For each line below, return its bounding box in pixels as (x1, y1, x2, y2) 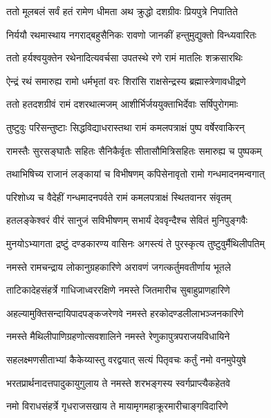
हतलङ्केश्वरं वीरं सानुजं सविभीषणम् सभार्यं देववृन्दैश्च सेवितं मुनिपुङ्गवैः (6, 213, 247, 227)
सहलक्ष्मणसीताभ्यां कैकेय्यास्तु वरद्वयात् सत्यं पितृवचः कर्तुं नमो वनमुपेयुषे (6, 352, 246, 366)
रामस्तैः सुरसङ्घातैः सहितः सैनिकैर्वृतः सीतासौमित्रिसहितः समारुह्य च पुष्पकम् (6, 143, 262, 158)
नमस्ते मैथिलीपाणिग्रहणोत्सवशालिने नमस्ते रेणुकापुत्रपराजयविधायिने (6, 329, 230, 343)
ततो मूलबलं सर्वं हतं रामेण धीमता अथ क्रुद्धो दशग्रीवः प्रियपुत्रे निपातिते (6, 4, 238, 18)
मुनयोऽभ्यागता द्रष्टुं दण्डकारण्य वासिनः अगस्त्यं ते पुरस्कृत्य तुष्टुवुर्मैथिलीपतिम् (6, 236, 265, 250)
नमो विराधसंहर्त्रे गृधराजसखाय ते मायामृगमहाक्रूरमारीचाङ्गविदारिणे (6, 399, 228, 413)
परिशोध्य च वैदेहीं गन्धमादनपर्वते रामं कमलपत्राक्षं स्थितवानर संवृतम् (6, 189, 232, 204)
